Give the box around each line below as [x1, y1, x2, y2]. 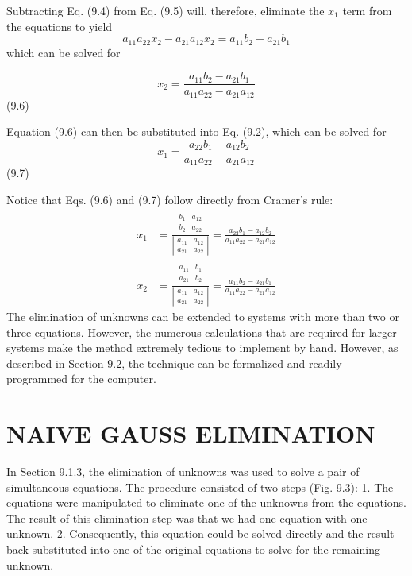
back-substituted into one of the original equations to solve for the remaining [6, 541, 381, 558]
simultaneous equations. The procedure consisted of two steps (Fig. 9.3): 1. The [6, 478, 394, 495]
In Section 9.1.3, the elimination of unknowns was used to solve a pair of [6, 463, 360, 480]
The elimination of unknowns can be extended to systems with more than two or [6, 307, 400, 324]
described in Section [6, 354, 104, 371]
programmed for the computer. [6, 370, 156, 387]
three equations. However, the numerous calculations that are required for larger [6, 323, 397, 340]
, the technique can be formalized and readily [121, 354, 342, 371]
